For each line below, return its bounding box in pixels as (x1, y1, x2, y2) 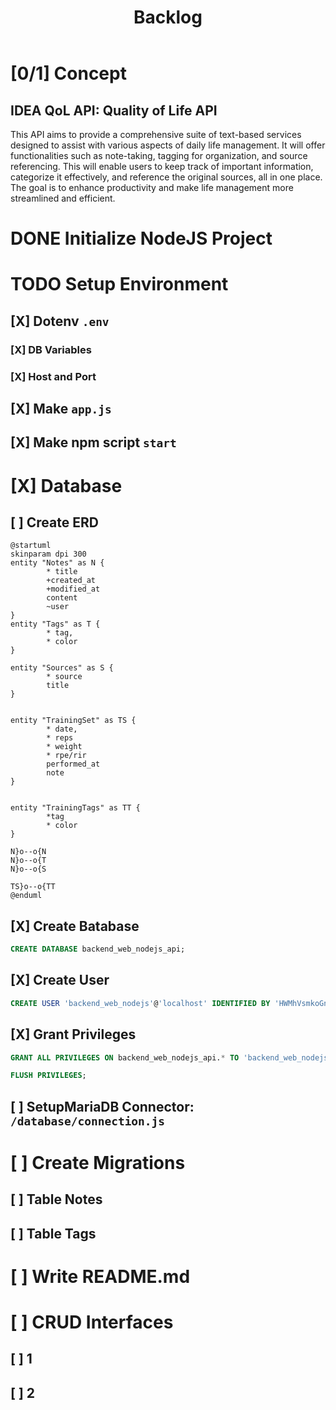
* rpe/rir (46, 751, 87, 761)
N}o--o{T (10, 856, 47, 866)
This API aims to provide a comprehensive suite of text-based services (10, 129, 302, 140)
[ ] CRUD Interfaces (10, 1311, 174, 1334)
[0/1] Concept (10, 62, 127, 85)
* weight (46, 742, 83, 752)
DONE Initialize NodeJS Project (10, 227, 273, 250)
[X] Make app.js (10, 401, 112, 417)
